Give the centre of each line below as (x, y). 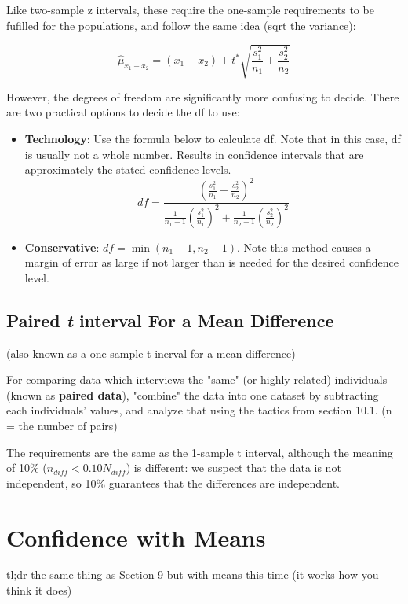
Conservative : (62, 247)
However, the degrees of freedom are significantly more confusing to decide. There (203, 96)
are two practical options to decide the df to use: (123, 112)
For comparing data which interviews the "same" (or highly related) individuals (197, 379)
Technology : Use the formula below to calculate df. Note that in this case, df (213, 138)
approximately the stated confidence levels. (128, 169)
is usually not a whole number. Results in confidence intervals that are (194, 154)
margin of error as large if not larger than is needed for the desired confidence (211, 262)
